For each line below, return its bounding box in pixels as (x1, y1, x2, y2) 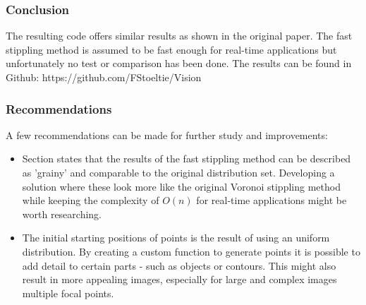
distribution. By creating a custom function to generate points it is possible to (22, 244, 360, 258)
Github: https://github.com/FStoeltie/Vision (6, 70, 202, 84)
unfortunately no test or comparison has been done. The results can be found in (6, 56, 352, 71)
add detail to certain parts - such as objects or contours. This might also (22, 258, 336, 273)
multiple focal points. (22, 285, 114, 300)
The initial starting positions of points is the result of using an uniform (22, 230, 330, 245)
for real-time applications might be (196, 193, 347, 208)
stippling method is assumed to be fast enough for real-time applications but (6, 42, 337, 56)
